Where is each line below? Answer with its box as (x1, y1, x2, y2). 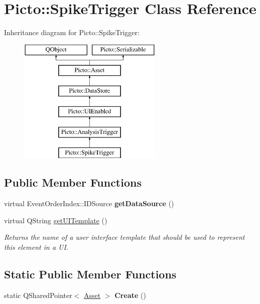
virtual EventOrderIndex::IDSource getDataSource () (4, 198, 174, 209)
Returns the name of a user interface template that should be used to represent (4, 232, 245, 242)
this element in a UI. (4, 242, 69, 252)
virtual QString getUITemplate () (4, 215, 107, 225)
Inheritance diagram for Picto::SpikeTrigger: (4, 27, 140, 38)
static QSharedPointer (4, 289, 72, 300)
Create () (114, 289, 146, 300)
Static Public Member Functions (4, 266, 177, 282)
